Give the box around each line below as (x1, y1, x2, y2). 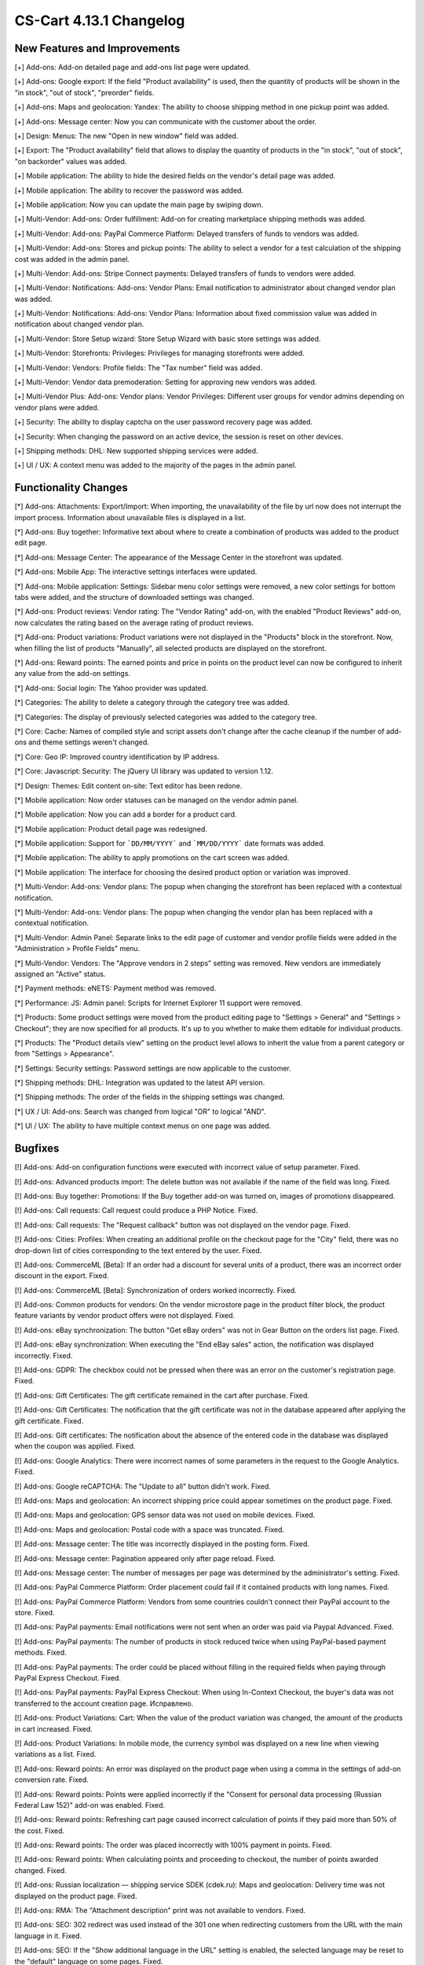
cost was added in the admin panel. (14, 254, 130, 263)
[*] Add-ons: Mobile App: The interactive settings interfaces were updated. (14, 567, 258, 577)
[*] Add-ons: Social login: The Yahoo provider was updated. (14, 683, 208, 692)
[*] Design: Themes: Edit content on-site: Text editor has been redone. (14, 780, 243, 790)
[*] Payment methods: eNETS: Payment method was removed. (14, 983, 217, 994)
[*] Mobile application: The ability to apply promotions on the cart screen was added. (14, 853, 290, 862)
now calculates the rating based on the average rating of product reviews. (14, 618, 254, 627)
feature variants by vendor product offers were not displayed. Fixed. (14, 1311, 236, 1320)
